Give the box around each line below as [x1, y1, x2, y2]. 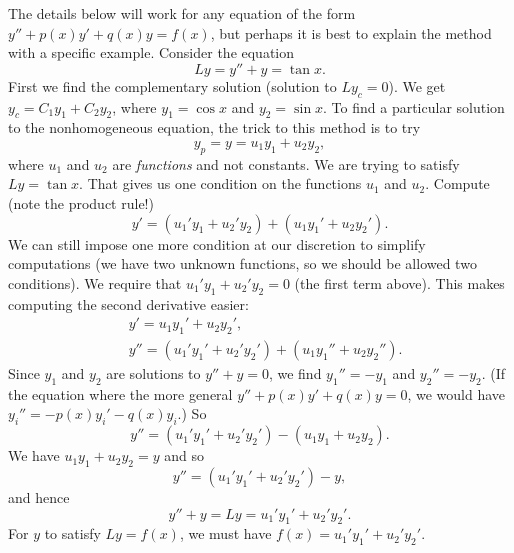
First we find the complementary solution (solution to [8, 75, 337, 96]
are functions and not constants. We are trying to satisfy [112, 153, 460, 174]
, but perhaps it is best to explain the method [210, 22, 492, 43]
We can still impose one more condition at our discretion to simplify [8, 233, 426, 254]
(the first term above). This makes [294, 272, 505, 293]
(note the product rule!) [8, 192, 154, 213]
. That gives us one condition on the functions [79, 173, 362, 194]
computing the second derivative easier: [8, 293, 249, 314]
